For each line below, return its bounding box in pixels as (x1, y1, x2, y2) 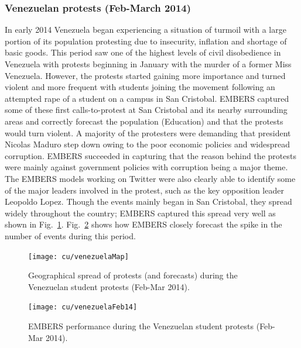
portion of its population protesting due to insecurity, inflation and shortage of (5, 35, 287, 47)
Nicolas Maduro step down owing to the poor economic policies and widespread (5, 138, 290, 150)
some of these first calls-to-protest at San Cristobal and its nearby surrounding (5, 104, 288, 116)
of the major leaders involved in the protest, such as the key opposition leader (5, 184, 284, 196)
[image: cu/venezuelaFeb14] (28, 303, 138, 312)
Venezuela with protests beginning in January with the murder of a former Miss (5, 58, 292, 70)
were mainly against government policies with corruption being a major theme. (5, 161, 288, 173)
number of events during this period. (5, 229, 136, 242)
